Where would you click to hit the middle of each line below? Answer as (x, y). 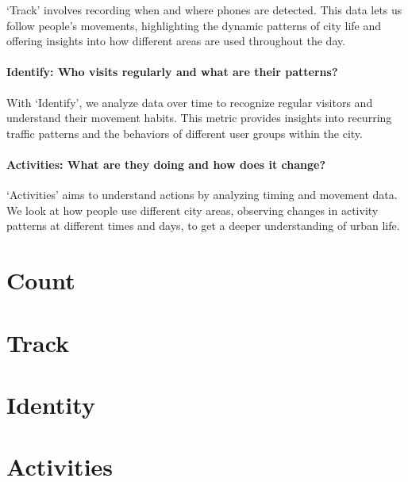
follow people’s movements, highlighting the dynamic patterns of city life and (194, 25)
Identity (51, 404)
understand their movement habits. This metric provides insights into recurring (199, 118)
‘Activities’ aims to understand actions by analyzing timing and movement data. (202, 195)
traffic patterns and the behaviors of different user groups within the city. (185, 133)
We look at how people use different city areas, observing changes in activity (192, 210)
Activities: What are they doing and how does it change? (166, 164)
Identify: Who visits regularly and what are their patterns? (172, 72)
